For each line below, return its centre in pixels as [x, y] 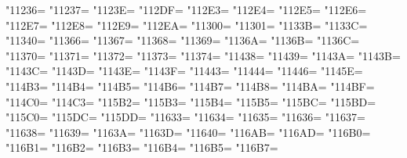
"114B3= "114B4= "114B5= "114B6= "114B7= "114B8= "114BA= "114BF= [190, 86]
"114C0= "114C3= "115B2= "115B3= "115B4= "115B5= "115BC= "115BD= [191, 101]
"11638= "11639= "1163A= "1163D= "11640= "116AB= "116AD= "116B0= [188, 132]
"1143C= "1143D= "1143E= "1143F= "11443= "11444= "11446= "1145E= [184, 71]
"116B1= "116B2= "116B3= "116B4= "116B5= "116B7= [142, 147]
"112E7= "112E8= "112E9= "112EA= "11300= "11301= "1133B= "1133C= [187, 25]
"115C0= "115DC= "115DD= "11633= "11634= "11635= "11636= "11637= [185, 117]
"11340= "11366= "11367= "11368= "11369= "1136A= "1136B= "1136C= [183, 40]
